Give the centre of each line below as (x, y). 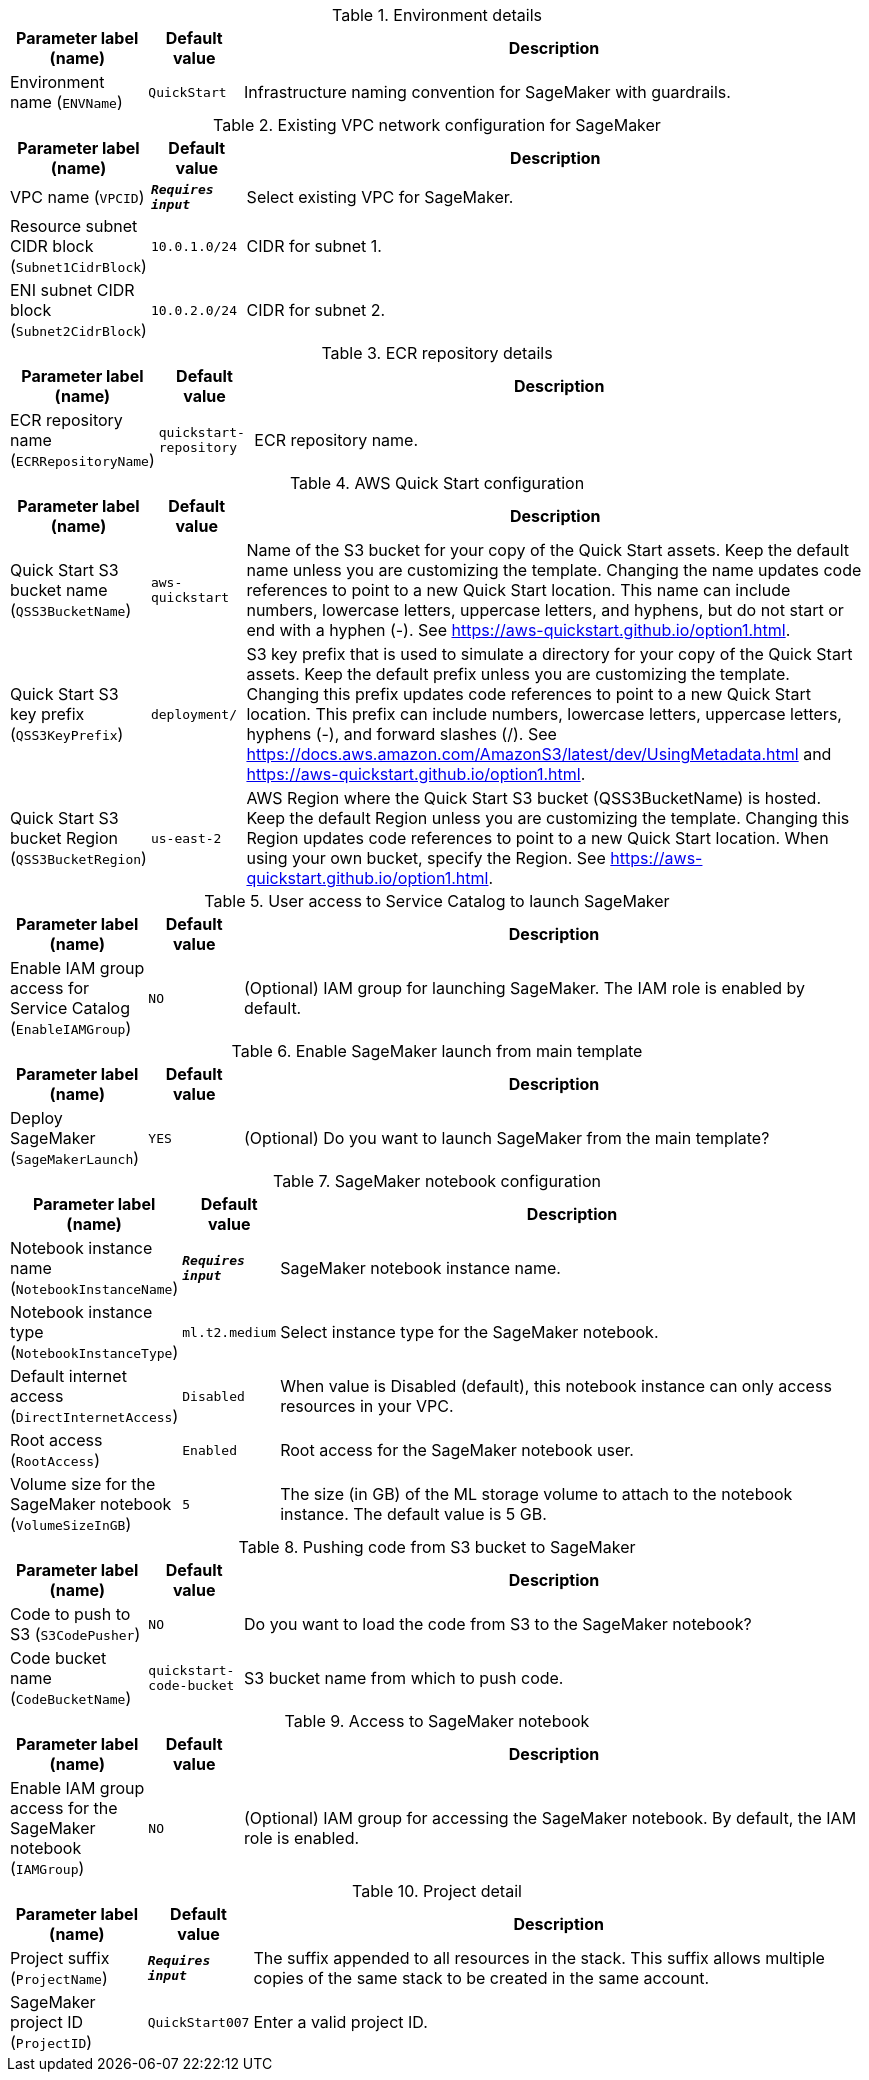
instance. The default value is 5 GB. (413, 1514)
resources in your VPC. (367, 1406)
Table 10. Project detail (437, 1891)
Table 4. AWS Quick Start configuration (437, 483)
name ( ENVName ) (66, 102)
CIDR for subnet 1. (314, 246)
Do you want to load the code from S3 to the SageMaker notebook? (498, 1624)
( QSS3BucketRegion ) (78, 858)
